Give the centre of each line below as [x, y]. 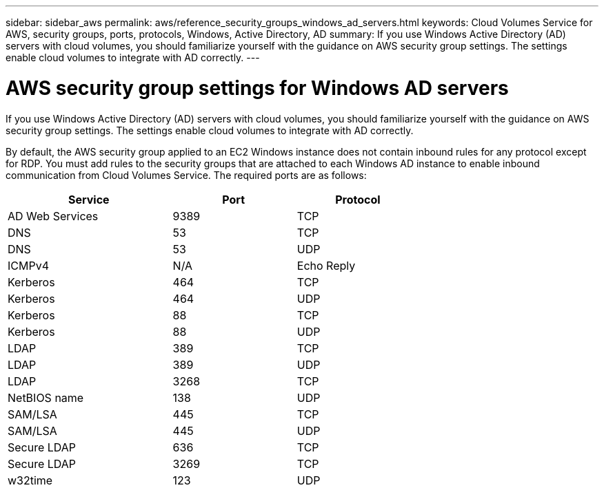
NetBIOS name [46, 397]
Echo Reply [326, 265]
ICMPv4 [28, 265]
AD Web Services [53, 216]
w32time [30, 480]
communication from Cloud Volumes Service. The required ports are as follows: [186, 175]
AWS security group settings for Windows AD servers [257, 88]
